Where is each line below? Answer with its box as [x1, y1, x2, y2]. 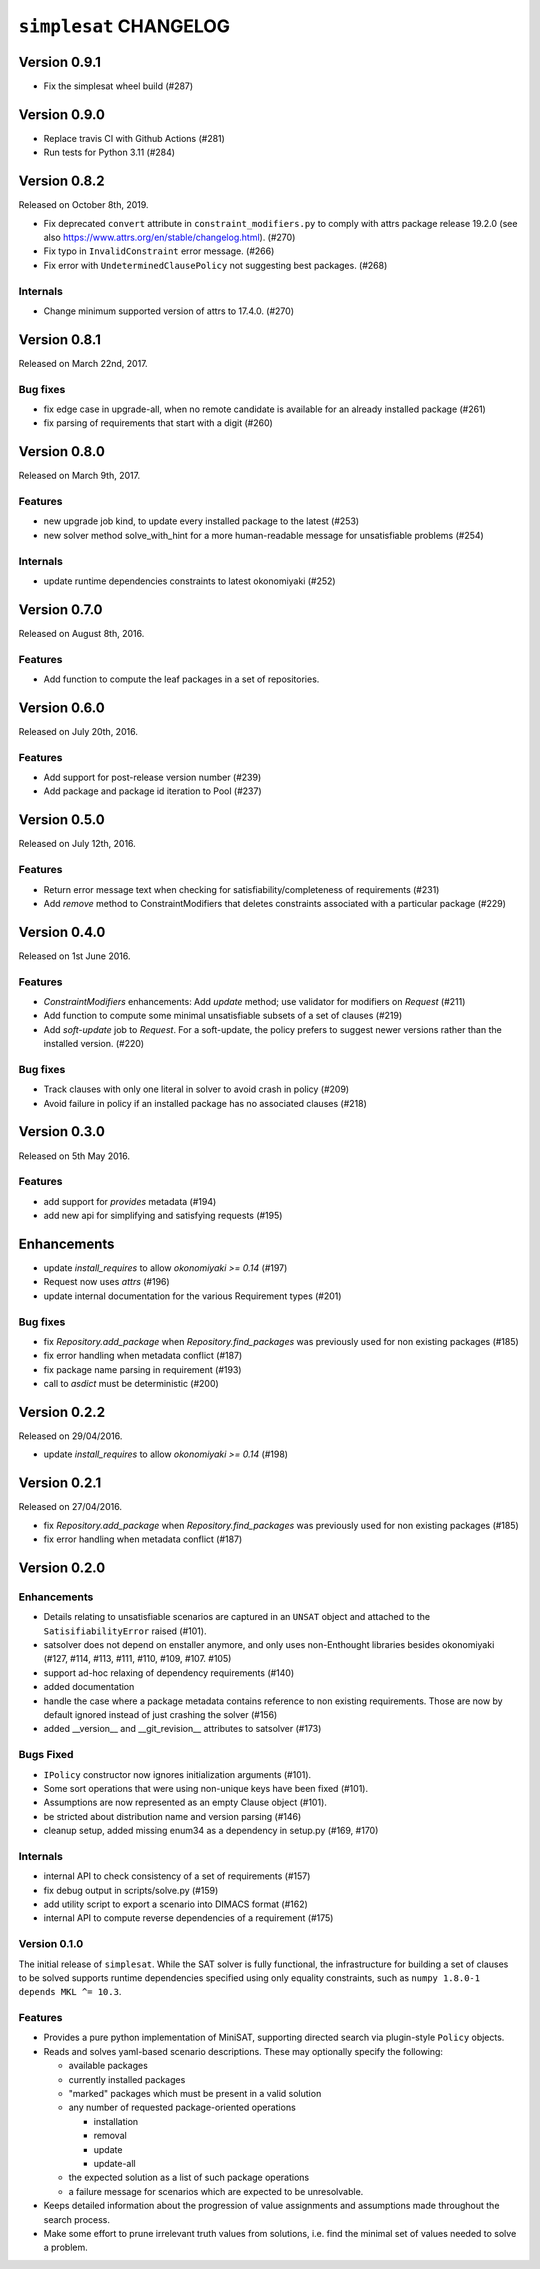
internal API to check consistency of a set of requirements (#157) [43, 1870, 311, 1882]
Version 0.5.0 [18, 811, 105, 829]
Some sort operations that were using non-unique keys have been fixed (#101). [43, 1782, 369, 1794]
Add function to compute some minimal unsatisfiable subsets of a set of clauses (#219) [43, 1010, 403, 1022]
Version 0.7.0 [18, 601, 104, 618]
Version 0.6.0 [18, 699, 105, 716]
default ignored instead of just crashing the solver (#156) [43, 1708, 278, 1720]
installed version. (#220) [43, 1038, 145, 1050]
